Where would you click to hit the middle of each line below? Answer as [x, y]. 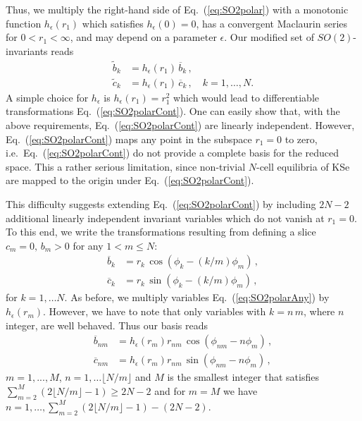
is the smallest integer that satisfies [243, 377]
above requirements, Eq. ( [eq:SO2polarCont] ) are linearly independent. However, [180, 125]
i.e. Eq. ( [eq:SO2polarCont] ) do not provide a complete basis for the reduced [173, 153]
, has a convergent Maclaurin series [272, 23]
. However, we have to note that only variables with [155, 311]
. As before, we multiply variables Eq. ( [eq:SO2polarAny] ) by [197, 297]
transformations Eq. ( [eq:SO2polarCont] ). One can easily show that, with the [173, 111]
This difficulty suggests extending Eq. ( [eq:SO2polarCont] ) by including [161, 204]
